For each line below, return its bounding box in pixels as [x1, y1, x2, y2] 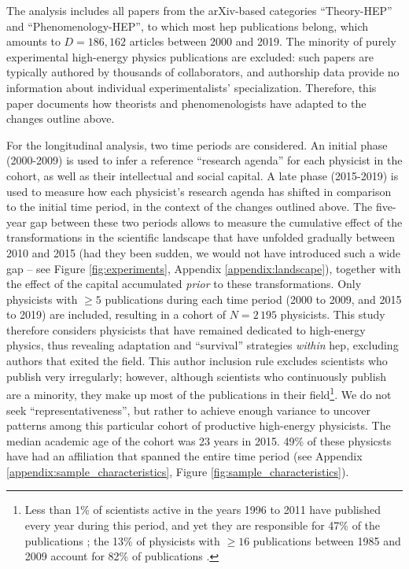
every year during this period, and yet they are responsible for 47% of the [24, 517, 381, 534]
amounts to [6, 33, 61, 50]
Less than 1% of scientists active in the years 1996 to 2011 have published [24, 501, 381, 518]
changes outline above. [6, 110, 115, 127]
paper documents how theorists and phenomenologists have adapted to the [6, 94, 367, 111]
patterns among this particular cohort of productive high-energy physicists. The [6, 417, 391, 434]
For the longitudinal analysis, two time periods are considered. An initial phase [6, 136, 388, 153]
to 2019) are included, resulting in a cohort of [6, 306, 227, 323]
